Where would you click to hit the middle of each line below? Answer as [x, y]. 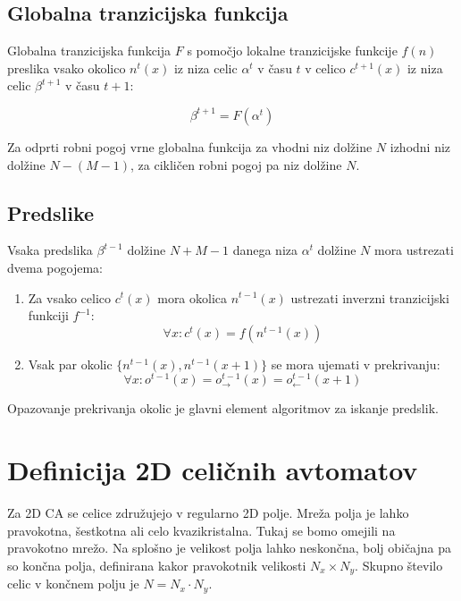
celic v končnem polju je [73, 584]
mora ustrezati [414, 250]
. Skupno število [399, 565]
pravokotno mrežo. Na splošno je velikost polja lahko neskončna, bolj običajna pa [230, 548]
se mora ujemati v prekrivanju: [356, 364]
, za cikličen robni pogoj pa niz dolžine [236, 164]
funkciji [48, 315]
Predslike [51, 212]
